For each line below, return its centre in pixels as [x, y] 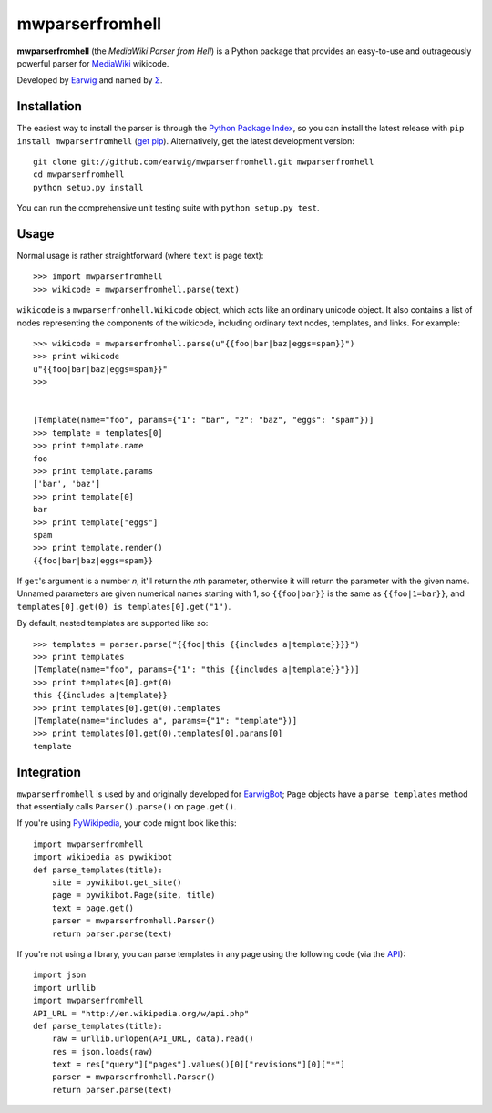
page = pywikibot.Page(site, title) [133, 895]
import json [60, 975]
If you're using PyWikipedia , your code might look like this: [127, 823]
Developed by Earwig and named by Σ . [90, 80]
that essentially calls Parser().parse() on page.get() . [127, 807]
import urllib [64, 988]
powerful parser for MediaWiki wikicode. [93, 63]
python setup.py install [88, 187]
